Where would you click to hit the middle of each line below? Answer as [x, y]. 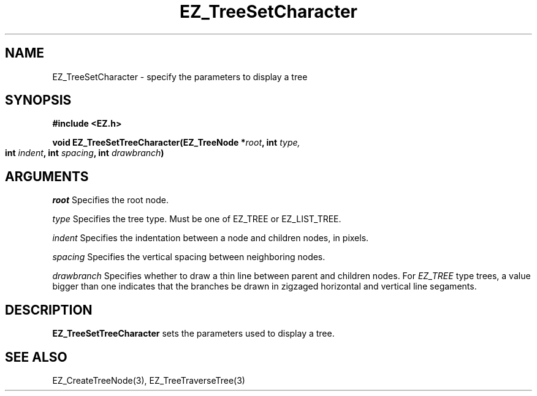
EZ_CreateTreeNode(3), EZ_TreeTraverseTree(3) [149, 380]
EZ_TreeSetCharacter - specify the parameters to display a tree [180, 77]
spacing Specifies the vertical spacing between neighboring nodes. [189, 257]
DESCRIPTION [49, 310]
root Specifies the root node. [110, 200]
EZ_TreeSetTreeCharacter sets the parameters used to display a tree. [193, 334]
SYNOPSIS [38, 100]
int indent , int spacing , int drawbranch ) [85, 153]
